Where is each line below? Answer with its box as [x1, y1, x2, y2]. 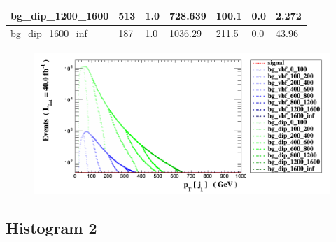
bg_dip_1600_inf [10, 26, 87, 41]
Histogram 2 [6, 217, 97, 239]
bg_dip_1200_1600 [10, 8, 109, 22]
